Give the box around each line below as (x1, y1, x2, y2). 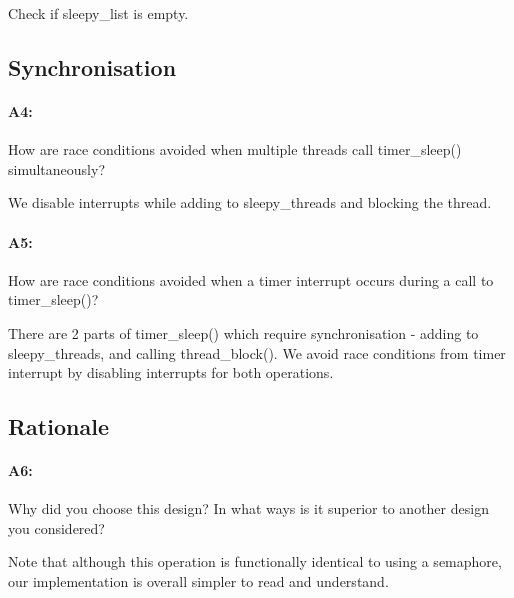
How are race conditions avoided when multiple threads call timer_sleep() (8, 139, 462, 160)
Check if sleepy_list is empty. (8, 3, 189, 23)
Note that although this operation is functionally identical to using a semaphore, (8, 551, 502, 572)
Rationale (8, 411, 109, 442)
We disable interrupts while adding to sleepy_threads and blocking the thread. (8, 192, 492, 213)
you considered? (8, 517, 105, 538)
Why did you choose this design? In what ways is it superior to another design (8, 498, 489, 519)
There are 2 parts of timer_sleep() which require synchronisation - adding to (8, 322, 479, 343)
